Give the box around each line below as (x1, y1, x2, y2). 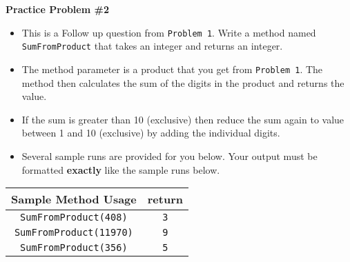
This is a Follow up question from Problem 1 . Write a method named (21, 25, 316, 39)
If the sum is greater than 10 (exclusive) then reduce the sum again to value (21, 112, 344, 126)
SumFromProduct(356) (20, 242, 128, 254)
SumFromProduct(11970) (14, 227, 133, 239)
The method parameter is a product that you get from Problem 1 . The (21, 61, 323, 76)
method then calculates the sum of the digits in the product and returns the (21, 75, 344, 90)
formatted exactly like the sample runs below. (21, 162, 220, 177)
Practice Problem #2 (6, 2, 109, 16)
